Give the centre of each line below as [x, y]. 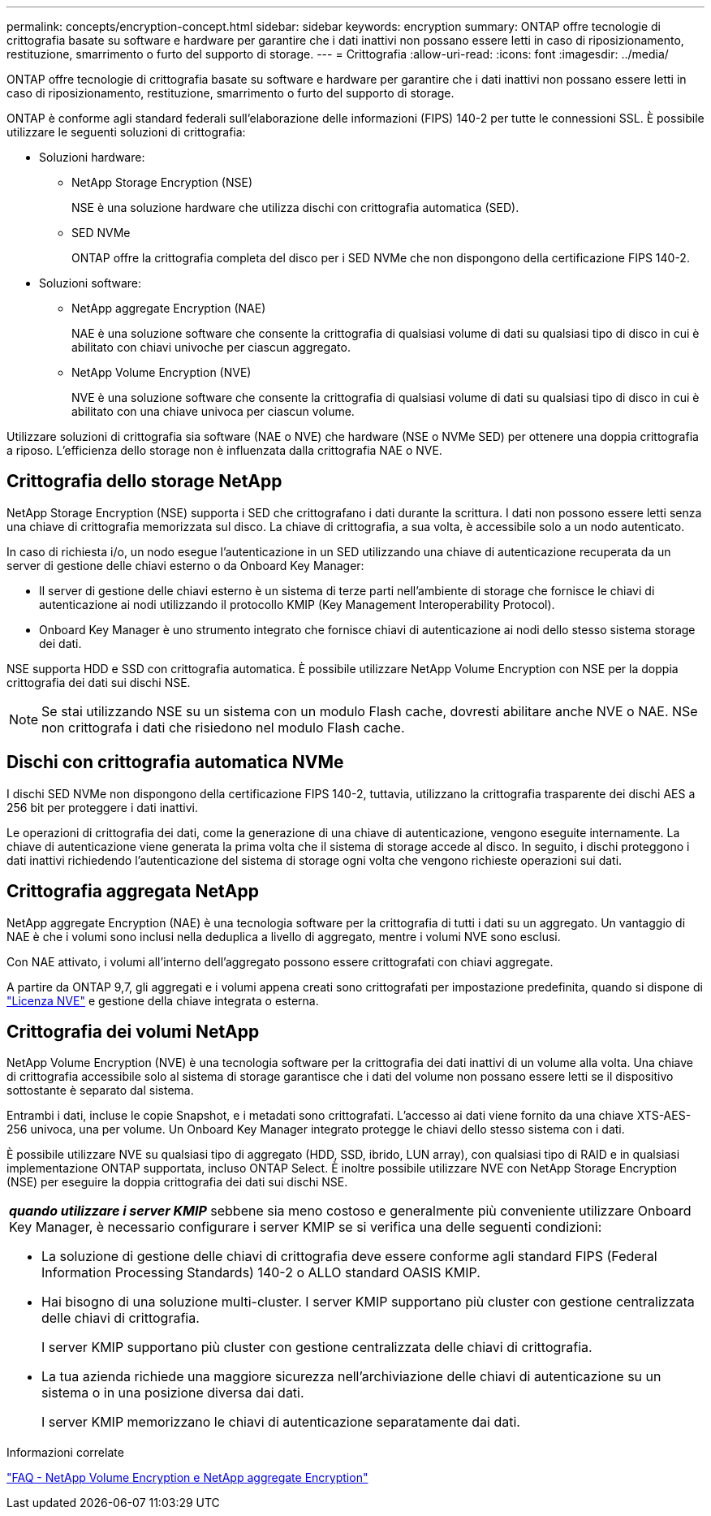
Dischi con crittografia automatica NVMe [175, 762]
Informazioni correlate [65, 1453]
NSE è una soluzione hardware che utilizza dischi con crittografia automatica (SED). [295, 207]
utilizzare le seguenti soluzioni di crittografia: [126, 132]
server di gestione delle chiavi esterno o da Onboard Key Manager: [185, 565]
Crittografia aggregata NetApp [133, 892]
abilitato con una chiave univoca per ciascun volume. [213, 411]
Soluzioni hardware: [92, 157]
